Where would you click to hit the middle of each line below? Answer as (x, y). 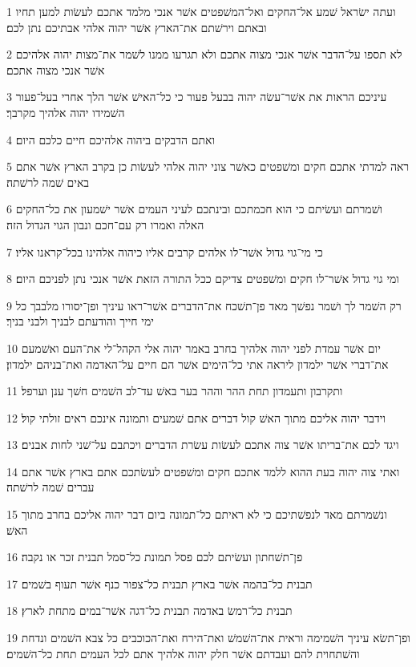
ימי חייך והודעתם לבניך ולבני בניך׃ (80, 321)
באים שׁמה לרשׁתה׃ (48, 182)
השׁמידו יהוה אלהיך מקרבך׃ (66, 112)
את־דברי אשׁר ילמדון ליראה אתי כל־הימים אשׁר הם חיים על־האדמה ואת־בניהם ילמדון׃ (198, 364)
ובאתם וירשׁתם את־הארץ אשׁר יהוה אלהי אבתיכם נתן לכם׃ (137, 27)
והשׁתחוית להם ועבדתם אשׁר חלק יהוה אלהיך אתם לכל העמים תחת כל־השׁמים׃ (183, 653)
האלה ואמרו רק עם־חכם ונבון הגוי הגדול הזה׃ (105, 224)
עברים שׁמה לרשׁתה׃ (50, 487)
